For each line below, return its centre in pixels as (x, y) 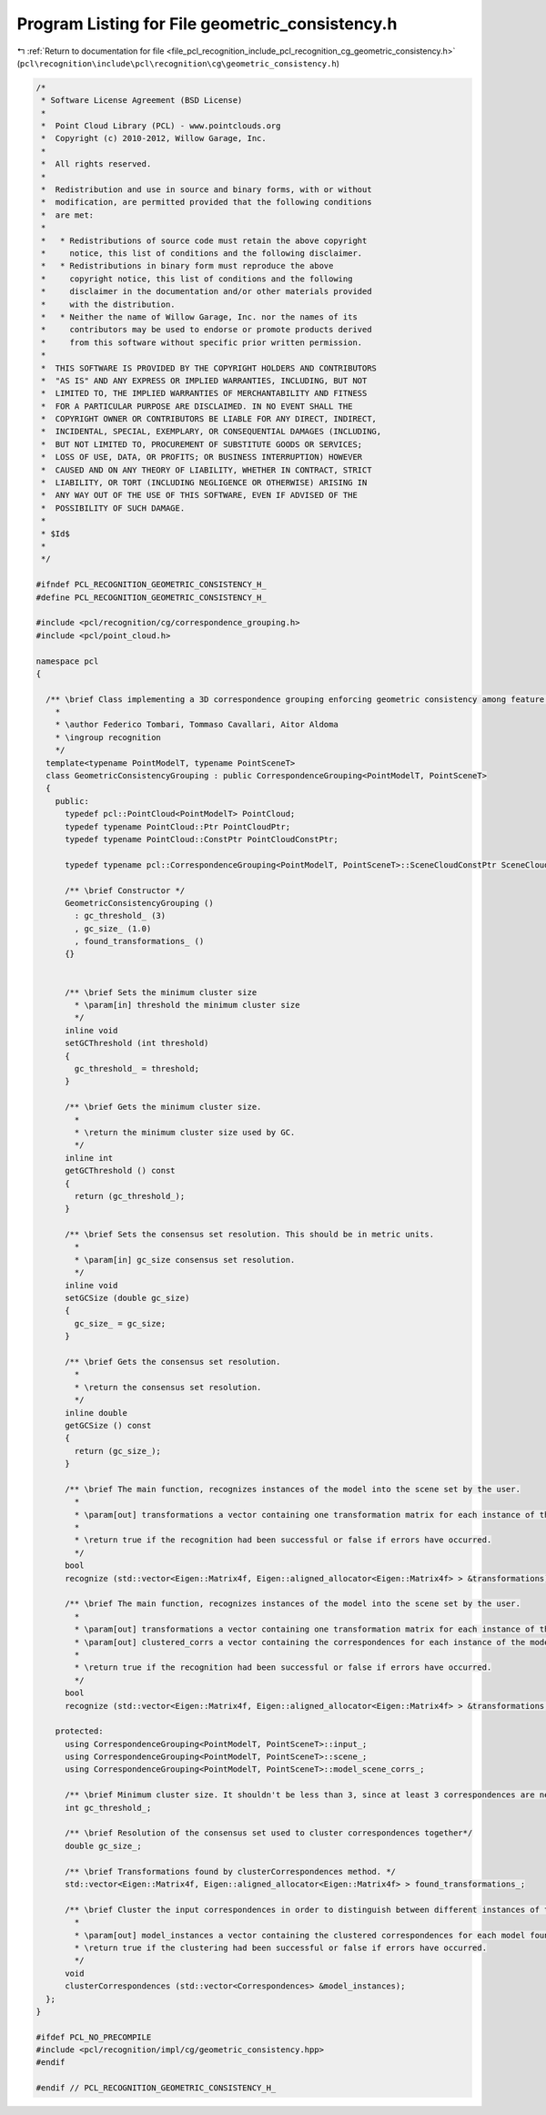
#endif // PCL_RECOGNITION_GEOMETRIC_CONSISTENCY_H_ (156, 2088)
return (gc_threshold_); (130, 1196)
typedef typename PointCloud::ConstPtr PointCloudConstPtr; (202, 839)
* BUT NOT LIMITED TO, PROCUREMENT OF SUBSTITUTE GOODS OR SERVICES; (202, 444)
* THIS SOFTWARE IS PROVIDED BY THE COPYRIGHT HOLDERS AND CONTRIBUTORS (209, 368)
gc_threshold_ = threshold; (137, 1068)
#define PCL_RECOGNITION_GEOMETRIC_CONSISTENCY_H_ (152, 597)
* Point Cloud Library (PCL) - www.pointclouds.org (161, 126)
